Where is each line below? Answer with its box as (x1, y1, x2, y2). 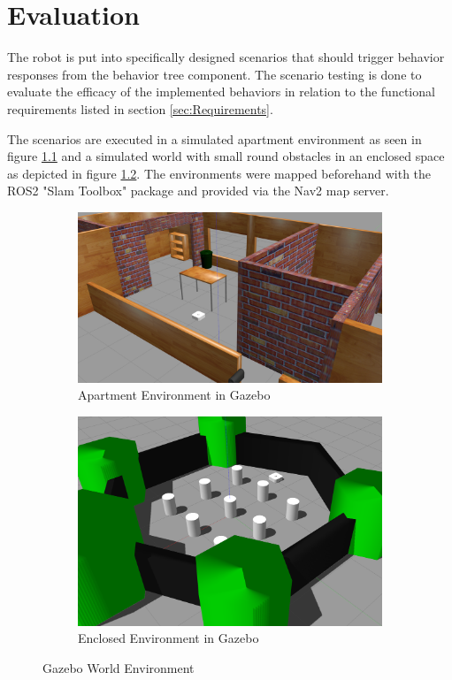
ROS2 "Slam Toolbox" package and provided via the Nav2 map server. (7, 181, 389, 200)
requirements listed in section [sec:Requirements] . (7, 99, 273, 118)
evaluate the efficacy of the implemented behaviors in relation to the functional (7, 82, 435, 101)
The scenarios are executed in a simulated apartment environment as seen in (7, 129, 422, 148)
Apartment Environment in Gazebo (78, 386, 271, 404)
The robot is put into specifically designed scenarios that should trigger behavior (7, 48, 445, 66)
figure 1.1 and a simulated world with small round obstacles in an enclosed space (7, 147, 445, 165)
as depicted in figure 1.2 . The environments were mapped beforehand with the (7, 164, 432, 182)
